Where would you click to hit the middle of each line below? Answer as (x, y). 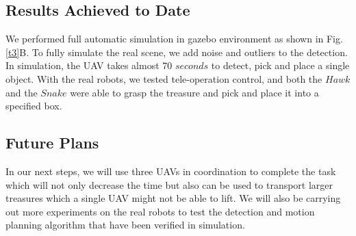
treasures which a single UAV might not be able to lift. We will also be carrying (173, 198)
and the (22, 92)
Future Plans (52, 143)
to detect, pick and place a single (280, 65)
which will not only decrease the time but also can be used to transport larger (169, 184)
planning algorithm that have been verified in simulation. (125, 225)
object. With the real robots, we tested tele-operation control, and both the (164, 78)
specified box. (34, 106)
